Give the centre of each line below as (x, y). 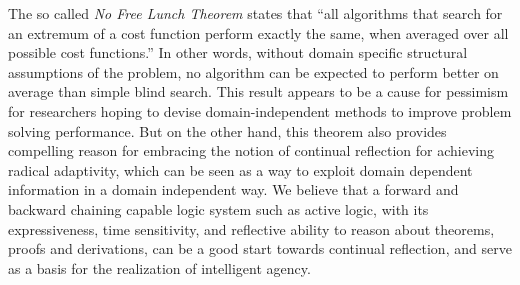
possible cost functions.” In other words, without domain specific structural (238, 52)
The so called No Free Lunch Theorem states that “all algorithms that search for (255, 13)
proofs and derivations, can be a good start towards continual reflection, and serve (260, 248)
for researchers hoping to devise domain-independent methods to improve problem (260, 110)
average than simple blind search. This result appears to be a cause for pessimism (258, 91)
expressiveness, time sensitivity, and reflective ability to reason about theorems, (251, 228)
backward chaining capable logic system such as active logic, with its (218, 208)
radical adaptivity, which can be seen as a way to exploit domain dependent (240, 169)
